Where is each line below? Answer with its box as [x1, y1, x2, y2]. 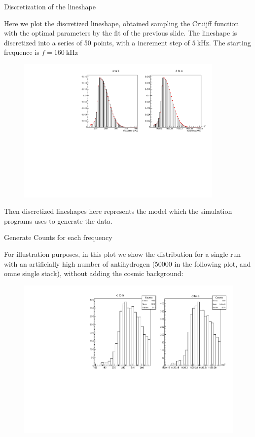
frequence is [4, 47, 39, 57]
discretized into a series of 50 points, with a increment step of [4, 37, 190, 47]
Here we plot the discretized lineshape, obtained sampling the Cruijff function [4, 18, 239, 28]
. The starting [209, 37, 251, 47]
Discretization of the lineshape [4, 1, 96, 11]
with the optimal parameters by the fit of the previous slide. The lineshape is [4, 28, 237, 38]
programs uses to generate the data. [4, 215, 112, 226]
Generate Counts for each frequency [4, 232, 112, 242]
